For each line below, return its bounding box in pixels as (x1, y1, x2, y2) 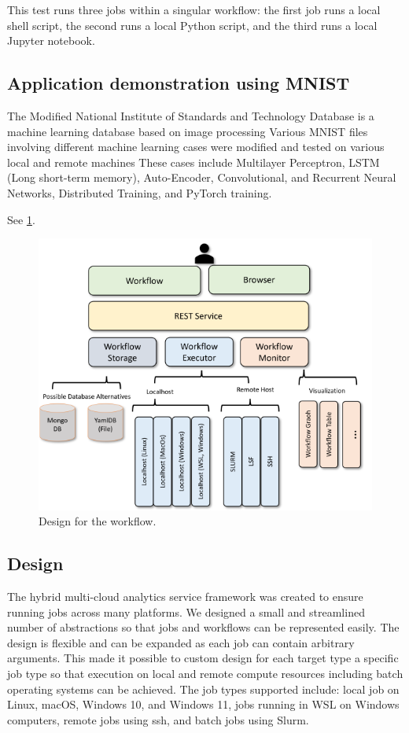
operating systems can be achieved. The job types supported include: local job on (7, 680, 400, 697)
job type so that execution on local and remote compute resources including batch (7, 665, 403, 682)
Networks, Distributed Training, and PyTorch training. (7, 184, 272, 201)
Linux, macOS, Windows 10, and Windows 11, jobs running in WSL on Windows (7, 696, 400, 713)
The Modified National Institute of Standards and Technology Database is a (7, 107, 374, 123)
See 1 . (7, 211, 35, 227)
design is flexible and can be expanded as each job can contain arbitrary (7, 634, 355, 650)
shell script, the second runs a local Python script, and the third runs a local (7, 17, 378, 33)
